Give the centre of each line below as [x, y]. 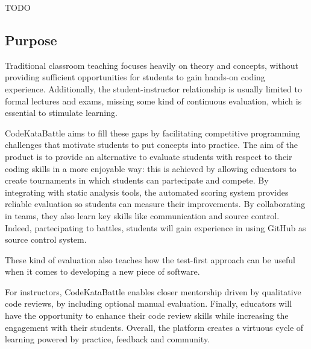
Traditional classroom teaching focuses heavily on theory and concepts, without [152, 65]
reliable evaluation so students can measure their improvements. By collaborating [155, 204]
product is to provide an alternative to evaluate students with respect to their [149, 156]
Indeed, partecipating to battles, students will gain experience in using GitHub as [155, 227]
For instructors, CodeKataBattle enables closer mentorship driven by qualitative [153, 291]
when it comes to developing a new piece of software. [102, 271]
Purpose [31, 40]
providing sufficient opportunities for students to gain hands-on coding [135, 77]
